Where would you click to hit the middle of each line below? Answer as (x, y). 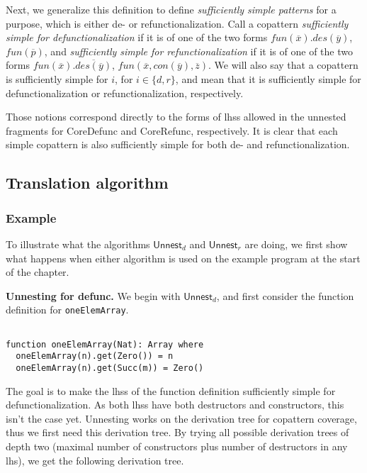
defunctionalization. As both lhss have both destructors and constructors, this (175, 405)
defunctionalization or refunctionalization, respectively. (125, 93)
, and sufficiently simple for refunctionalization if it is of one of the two (198, 51)
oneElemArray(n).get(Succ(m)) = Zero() (110, 368)
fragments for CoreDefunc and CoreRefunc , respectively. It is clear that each (172, 130)
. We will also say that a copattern (283, 65)
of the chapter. (38, 272)
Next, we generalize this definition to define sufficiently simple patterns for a (171, 9)
